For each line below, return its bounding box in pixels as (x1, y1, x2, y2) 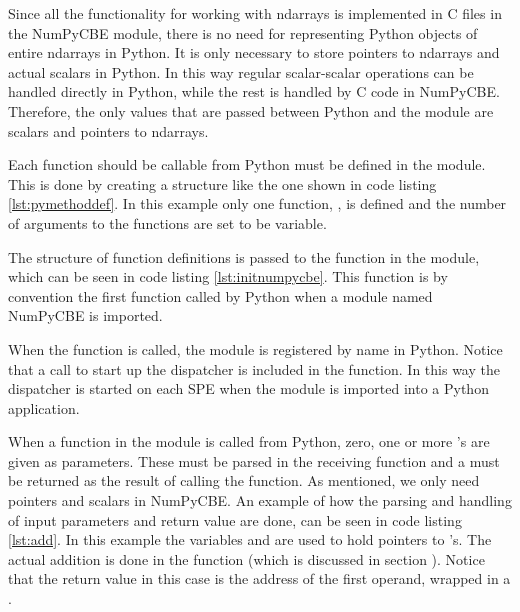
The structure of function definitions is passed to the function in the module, (8, 246, 480, 267)
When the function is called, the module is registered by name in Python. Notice (8, 338, 503, 359)
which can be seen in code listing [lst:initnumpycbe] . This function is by (8, 266, 448, 287)
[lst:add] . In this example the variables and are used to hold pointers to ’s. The (8, 529, 492, 550)
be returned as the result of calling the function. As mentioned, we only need (8, 470, 480, 491)
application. (8, 397, 80, 418)
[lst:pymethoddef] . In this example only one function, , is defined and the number (8, 193, 507, 214)
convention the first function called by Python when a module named (8, 285, 433, 306)
